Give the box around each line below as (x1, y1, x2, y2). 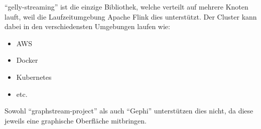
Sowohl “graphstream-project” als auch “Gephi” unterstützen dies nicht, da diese (5, 105, 253, 116)
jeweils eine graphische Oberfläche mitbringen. (5, 115, 147, 125)
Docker (16, 55, 38, 65)
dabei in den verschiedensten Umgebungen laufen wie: (5, 21, 170, 32)
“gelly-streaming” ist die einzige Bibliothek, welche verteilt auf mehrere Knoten (5, 2, 248, 12)
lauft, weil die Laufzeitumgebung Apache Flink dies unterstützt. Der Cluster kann (5, 11, 257, 22)
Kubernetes (16, 71, 52, 82)
